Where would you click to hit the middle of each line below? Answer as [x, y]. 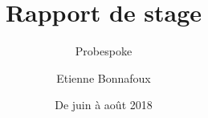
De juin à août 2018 [104, 105]
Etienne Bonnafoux [104, 77]
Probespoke [104, 51]
